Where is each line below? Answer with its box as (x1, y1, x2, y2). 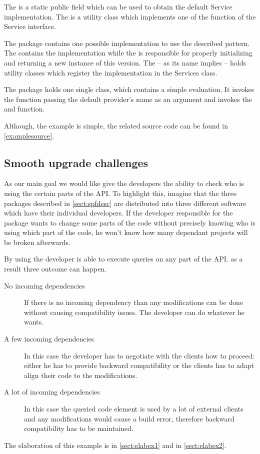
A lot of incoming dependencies (4, 386, 100, 397)
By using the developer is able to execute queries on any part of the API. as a (4, 253, 243, 264)
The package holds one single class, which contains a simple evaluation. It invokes (4, 84, 254, 94)
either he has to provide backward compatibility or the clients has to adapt (24, 360, 254, 370)
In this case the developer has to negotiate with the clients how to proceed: (24, 350, 254, 360)
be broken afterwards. (4, 236, 70, 247)
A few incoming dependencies (4, 333, 94, 344)
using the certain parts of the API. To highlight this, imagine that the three (4, 187, 237, 198)
